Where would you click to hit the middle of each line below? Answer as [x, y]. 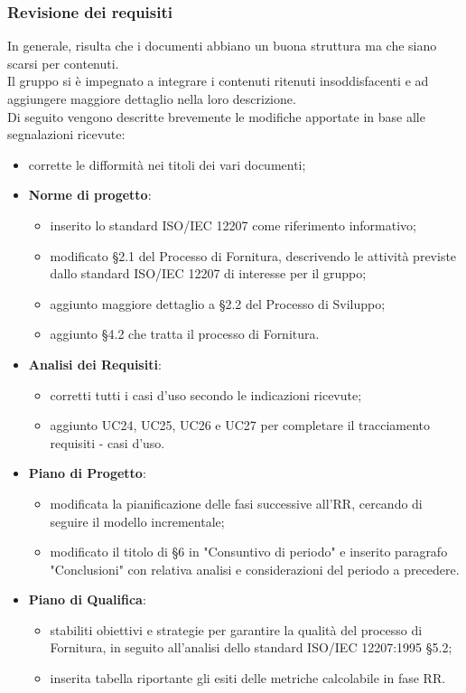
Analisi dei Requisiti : [95, 364]
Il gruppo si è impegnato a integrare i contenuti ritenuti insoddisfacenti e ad [218, 81]
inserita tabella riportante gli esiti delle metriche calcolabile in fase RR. [248, 678]
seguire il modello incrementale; [137, 521]
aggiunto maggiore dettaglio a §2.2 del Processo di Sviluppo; [218, 303]
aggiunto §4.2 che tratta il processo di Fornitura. [185, 334]
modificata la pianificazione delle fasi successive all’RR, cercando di [236, 503]
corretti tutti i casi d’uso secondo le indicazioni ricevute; [206, 394]
